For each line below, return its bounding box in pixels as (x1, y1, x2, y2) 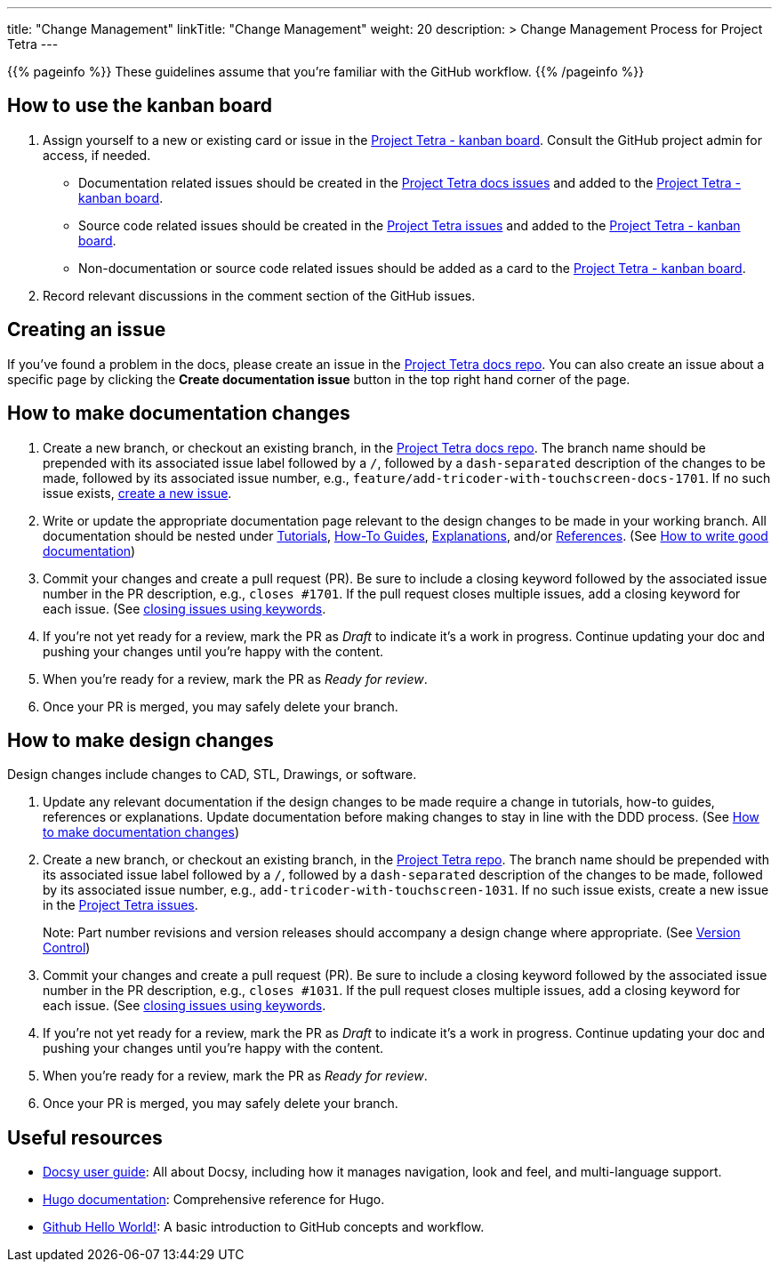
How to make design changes (7, 728, 274, 751)
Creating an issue (7, 318, 166, 341)
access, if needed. (43, 147, 151, 163)
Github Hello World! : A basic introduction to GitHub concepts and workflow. (43, 1219, 485, 1235)
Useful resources (7, 1126, 163, 1149)
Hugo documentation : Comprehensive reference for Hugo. (43, 1192, 385, 1208)
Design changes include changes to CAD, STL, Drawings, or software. (7, 767, 417, 783)
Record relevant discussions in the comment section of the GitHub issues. (43, 287, 476, 303)
